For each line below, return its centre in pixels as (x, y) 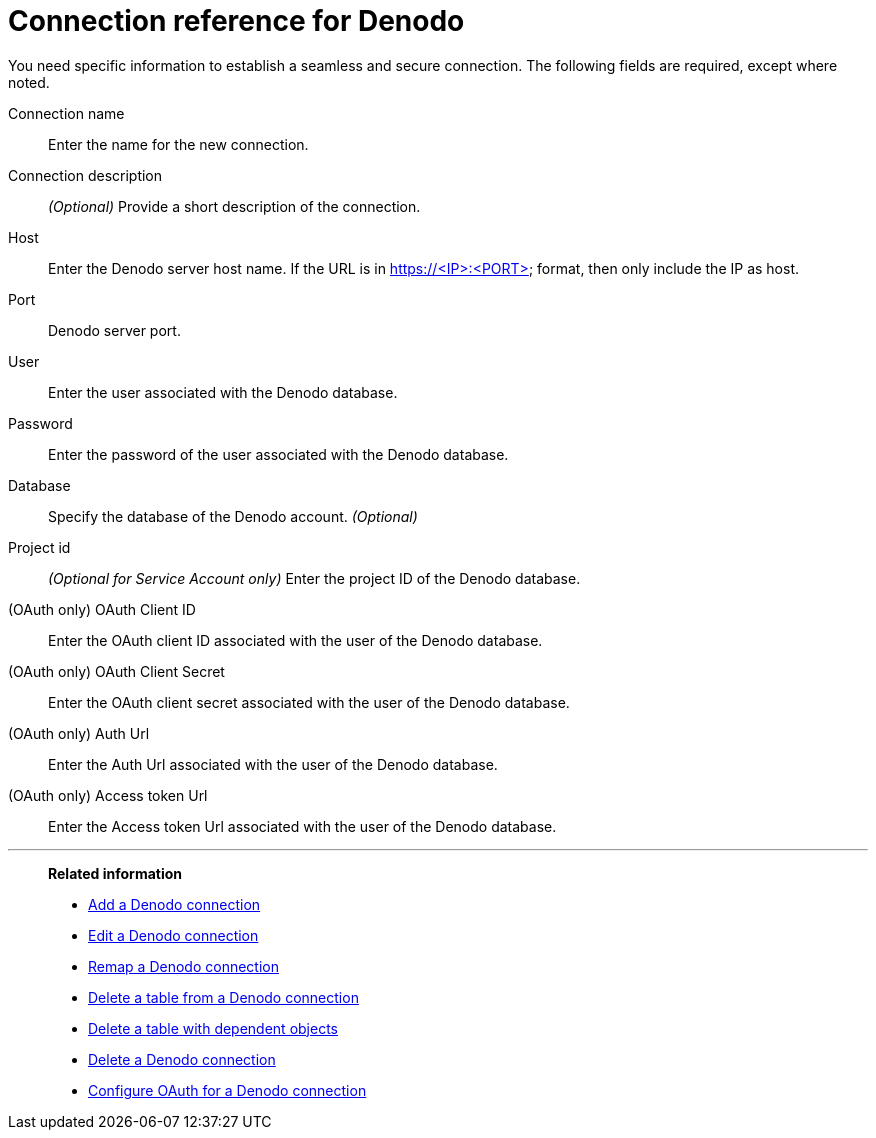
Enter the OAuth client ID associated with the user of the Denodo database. (295, 640)
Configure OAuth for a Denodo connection (227, 1090)
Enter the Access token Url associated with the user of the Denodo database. (302, 826)
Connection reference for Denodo (236, 21)
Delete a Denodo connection (182, 1059)
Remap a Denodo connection (183, 966)
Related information (115, 873)
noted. (29, 82)
